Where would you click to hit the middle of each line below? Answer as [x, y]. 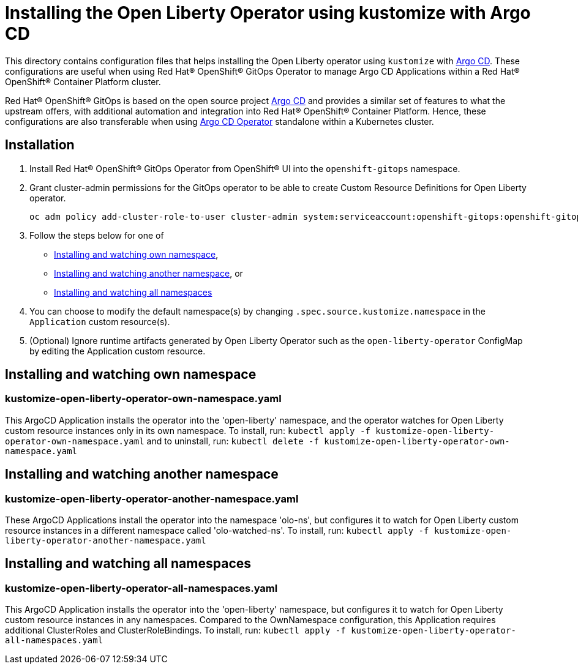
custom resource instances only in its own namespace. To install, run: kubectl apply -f [188, 430]
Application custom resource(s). [100, 321]
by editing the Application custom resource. [118, 351]
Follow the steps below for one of [97, 235]
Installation [40, 145]
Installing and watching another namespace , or [148, 273]
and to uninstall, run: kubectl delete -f [233, 441]
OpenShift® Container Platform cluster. [83, 81]
